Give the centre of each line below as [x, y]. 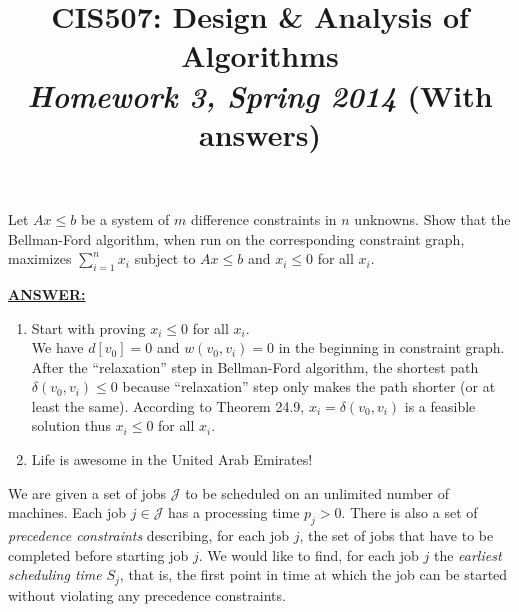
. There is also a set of [409, 512]
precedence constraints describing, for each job [148, 535]
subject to [165, 258]
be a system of [125, 218]
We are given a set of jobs [87, 492]
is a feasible [440, 405]
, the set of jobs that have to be [396, 535]
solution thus [71, 425]
